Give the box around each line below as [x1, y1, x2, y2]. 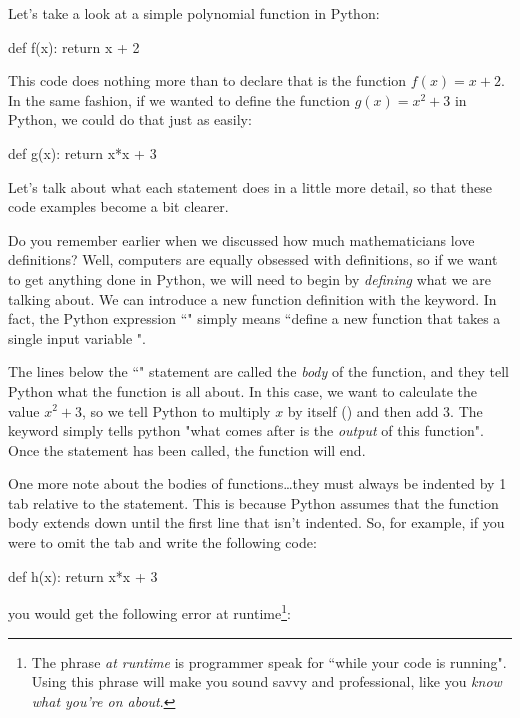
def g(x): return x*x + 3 [8, 142, 157, 163]
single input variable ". [8, 327, 146, 348]
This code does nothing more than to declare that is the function [8, 70, 407, 91]
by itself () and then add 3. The [287, 400, 483, 421]
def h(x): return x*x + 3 [8, 565, 158, 586]
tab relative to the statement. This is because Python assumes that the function [8, 492, 499, 513]
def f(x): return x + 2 [8, 36, 140, 57]
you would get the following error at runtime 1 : [8, 600, 291, 623]
